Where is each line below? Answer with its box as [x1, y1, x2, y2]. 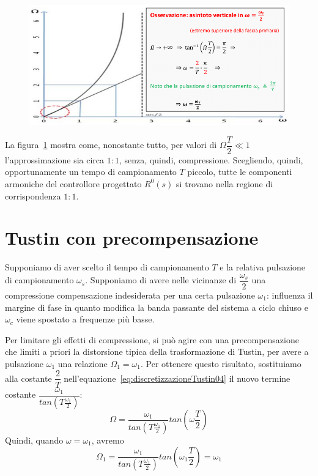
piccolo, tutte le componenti [187, 165, 292, 178]
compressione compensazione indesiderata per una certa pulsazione [5, 288, 255, 301]
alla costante [5, 371, 52, 384]
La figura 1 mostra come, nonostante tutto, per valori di [5, 138, 217, 151]
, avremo [91, 433, 124, 446]
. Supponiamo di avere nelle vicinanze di [85, 273, 237, 286]
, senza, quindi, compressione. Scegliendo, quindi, [119, 153, 303, 166]
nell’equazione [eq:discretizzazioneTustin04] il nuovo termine [64, 371, 290, 384]
